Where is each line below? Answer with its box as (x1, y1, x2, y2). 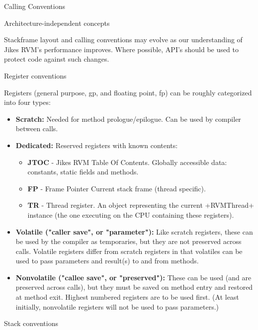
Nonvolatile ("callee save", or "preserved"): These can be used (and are (15, 272, 252, 282)
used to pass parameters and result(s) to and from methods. (15, 255, 199, 266)
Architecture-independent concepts (4, 17, 110, 28)
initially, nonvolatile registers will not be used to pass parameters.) (15, 301, 219, 312)
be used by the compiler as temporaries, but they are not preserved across (15, 236, 242, 247)
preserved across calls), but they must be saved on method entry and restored (15, 282, 253, 292)
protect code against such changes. (4, 54, 109, 64)
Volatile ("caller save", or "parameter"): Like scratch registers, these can (15, 226, 253, 237)
